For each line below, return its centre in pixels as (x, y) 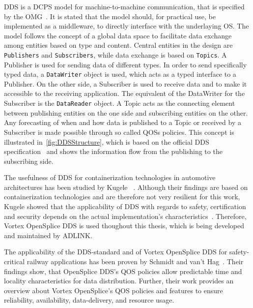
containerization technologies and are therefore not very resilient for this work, (122, 197)
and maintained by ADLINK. (48, 235)
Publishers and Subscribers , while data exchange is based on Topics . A (115, 54)
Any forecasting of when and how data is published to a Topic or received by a (123, 122)
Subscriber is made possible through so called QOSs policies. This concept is (119, 132)
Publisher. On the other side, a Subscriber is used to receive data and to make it (126, 83)
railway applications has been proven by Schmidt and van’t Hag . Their (135, 262)
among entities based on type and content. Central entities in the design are (118, 45)
